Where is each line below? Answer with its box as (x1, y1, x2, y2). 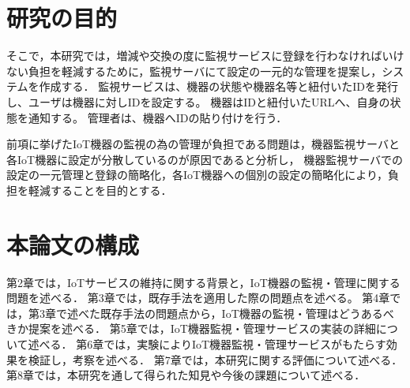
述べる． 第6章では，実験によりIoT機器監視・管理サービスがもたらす (28, 335, 386, 352)
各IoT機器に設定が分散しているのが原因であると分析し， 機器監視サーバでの (6, 151, 404, 167)
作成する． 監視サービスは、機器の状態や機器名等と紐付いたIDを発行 (39, 78, 398, 95)
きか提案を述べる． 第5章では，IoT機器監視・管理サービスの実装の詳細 (6, 320, 376, 337)
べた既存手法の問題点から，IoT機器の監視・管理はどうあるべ (77, 304, 394, 321)
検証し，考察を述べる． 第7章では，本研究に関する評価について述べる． (28, 351, 403, 367)
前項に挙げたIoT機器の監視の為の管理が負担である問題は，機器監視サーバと (6, 136, 400, 152)
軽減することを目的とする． (28, 181, 172, 198)
